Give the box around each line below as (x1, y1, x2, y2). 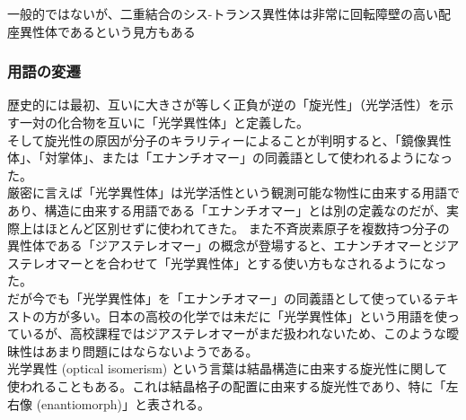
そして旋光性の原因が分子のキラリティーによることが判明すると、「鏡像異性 (7, 130, 452, 149)
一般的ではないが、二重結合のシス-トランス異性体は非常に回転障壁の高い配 (7, 4, 452, 22)
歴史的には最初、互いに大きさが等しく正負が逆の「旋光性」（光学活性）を (7, 95, 441, 114)
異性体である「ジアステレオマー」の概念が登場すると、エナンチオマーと (7, 236, 435, 255)
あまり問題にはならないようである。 (44, 341, 259, 360)
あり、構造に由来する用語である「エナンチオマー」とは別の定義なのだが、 (7, 200, 447, 219)
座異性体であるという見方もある (7, 22, 196, 40)
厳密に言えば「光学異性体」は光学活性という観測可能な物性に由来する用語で (7, 183, 460, 202)
